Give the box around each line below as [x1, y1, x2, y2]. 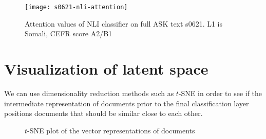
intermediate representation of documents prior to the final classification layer [4, 98, 249, 108]
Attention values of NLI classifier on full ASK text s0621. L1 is [25, 18, 223, 29]
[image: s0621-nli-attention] [25, 4, 128, 11]
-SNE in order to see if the [178, 87, 262, 98]
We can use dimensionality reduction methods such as [4, 87, 174, 98]
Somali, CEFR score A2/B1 [25, 28, 112, 39]
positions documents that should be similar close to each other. [4, 108, 203, 119]
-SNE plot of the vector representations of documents [27, 125, 195, 135]
